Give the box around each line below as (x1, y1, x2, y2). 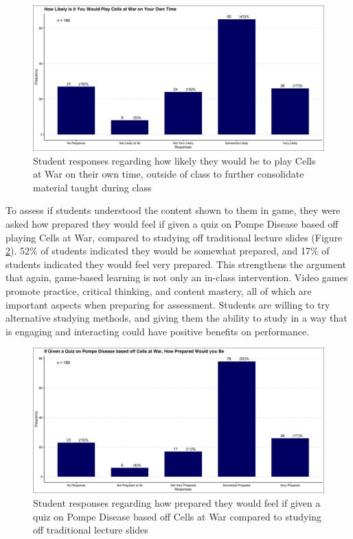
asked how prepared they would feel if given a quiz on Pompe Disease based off (5, 216, 339, 230)
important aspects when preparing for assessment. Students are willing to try (5, 297, 330, 311)
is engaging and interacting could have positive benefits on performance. (5, 324, 310, 338)
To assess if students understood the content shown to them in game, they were (5, 203, 341, 217)
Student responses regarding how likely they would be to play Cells (33, 153, 316, 167)
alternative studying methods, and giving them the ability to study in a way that (5, 311, 348, 325)
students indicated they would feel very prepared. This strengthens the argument (5, 256, 347, 271)
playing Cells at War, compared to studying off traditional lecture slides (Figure (5, 230, 343, 244)
